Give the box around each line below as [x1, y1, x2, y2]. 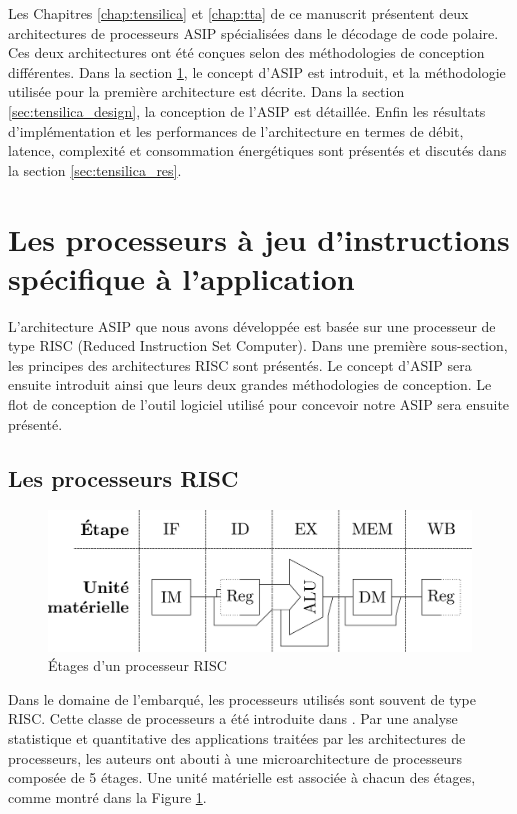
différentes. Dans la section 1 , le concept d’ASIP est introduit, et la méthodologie [8, 61, 506, 82]
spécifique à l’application [8, 257, 355, 298]
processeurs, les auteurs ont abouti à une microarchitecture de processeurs [8, 747, 462, 768]
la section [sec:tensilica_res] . [8, 159, 182, 180]
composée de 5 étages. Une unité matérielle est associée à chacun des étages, [8, 767, 476, 788]
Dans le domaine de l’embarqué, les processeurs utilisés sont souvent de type [8, 688, 477, 709]
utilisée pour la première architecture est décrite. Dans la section [8, 81, 405, 102]
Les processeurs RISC [8, 462, 239, 493]
